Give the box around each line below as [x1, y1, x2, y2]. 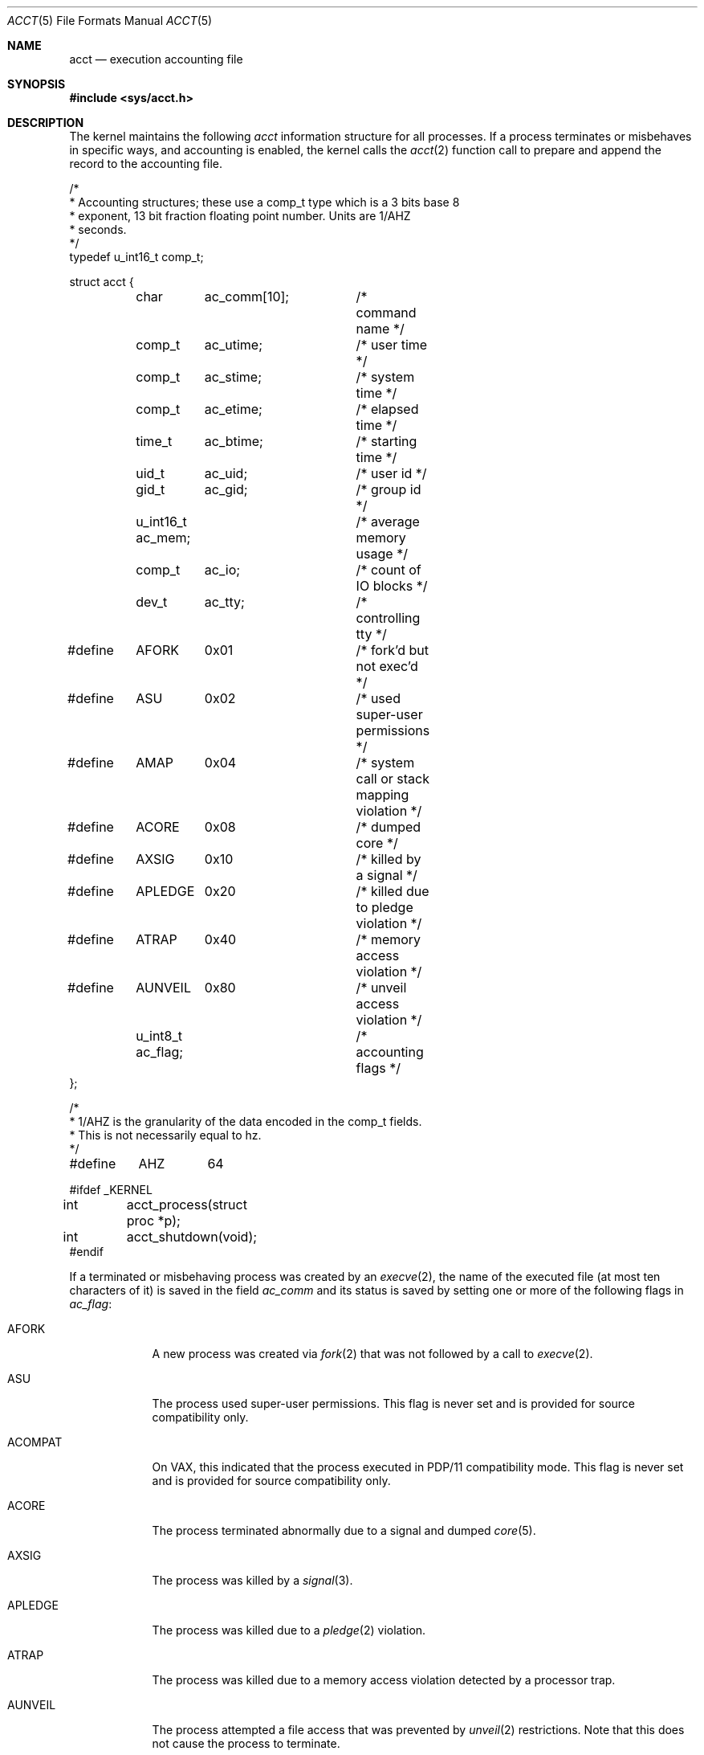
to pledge [356, 899, 413, 915]
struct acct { [69, 275, 134, 288]
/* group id [356, 481, 421, 497]
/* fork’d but [356, 642, 429, 658]
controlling [356, 610, 421, 626]
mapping [356, 787, 409, 803]
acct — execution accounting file [69, 52, 243, 66]
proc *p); [126, 1213, 181, 1229]
